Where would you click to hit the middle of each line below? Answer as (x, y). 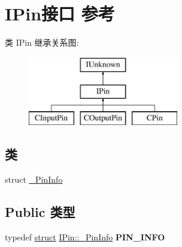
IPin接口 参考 (60, 14)
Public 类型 (40, 211)
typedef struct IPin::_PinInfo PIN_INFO (85, 236)
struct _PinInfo (34, 179)
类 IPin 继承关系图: (42, 42)
